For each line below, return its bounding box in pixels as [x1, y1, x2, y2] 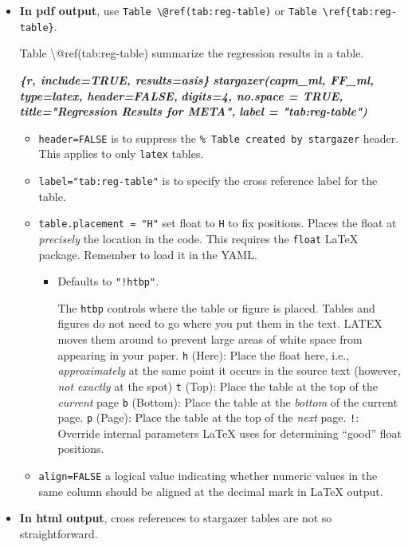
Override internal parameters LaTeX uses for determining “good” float [57, 424, 402, 441]
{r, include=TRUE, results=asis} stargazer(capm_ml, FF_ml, [19, 71, 375, 88]
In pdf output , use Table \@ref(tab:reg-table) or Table [19, 2, 317, 18]
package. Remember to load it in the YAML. [38, 246, 257, 262]
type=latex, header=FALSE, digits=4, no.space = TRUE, [19, 87, 343, 104]
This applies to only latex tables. [38, 145, 204, 162]
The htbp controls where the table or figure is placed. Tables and [57, 299, 375, 316]
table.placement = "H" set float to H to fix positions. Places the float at [38, 214, 397, 231]
